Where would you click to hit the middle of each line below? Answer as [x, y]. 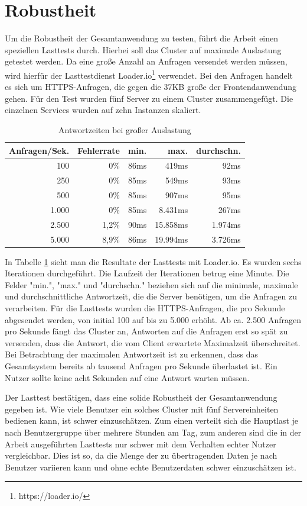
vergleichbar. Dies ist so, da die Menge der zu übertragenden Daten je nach [141, 455]
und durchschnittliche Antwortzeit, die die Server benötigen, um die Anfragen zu [151, 296]
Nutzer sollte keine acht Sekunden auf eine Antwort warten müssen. [127, 377]
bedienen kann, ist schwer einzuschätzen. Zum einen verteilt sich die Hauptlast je [152, 420]
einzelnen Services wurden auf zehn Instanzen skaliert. [103, 110]
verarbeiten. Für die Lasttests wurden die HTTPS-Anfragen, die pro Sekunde [145, 308]
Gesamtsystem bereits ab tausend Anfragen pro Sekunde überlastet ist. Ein [141, 366]
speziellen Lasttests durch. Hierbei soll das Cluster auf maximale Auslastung [143, 49]
